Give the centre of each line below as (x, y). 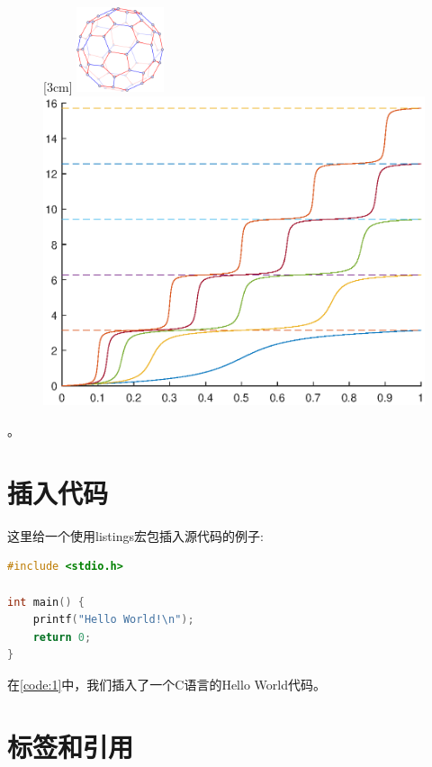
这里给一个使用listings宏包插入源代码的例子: (135, 535)
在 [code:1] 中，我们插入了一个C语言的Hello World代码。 (166, 684)
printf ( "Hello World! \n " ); (113, 620)
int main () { (46, 602)
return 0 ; (62, 637)
